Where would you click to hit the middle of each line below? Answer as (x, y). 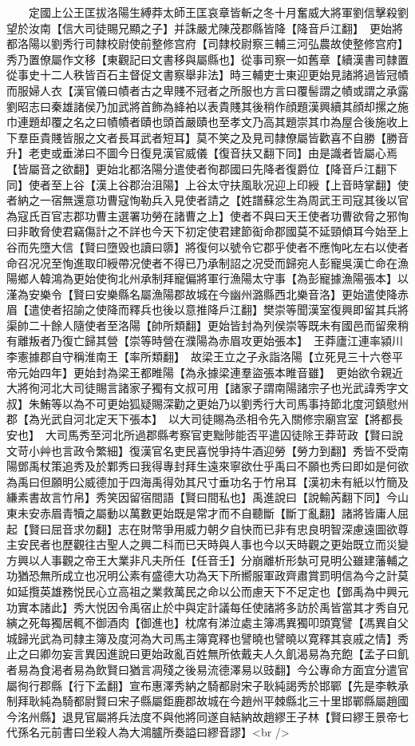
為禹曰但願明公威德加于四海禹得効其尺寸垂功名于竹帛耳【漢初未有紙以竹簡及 (207, 481)
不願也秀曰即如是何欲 (352, 466)
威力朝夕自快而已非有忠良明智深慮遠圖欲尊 (296, 528)
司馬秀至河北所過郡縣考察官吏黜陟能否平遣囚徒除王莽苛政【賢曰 (224, 435)
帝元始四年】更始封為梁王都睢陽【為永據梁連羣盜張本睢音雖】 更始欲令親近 (205, 372)
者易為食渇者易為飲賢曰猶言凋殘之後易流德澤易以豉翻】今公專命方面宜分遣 (202, 669)
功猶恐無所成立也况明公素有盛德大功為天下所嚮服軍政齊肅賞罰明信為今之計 (202, 575)
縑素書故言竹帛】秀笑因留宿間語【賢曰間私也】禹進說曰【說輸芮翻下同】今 (202, 497)
